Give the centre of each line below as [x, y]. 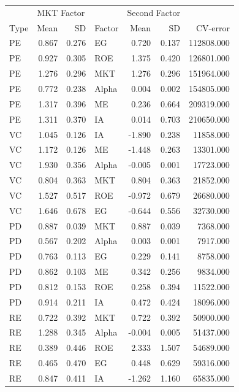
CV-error [213, 27]
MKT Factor [61, 12]
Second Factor [154, 12]
